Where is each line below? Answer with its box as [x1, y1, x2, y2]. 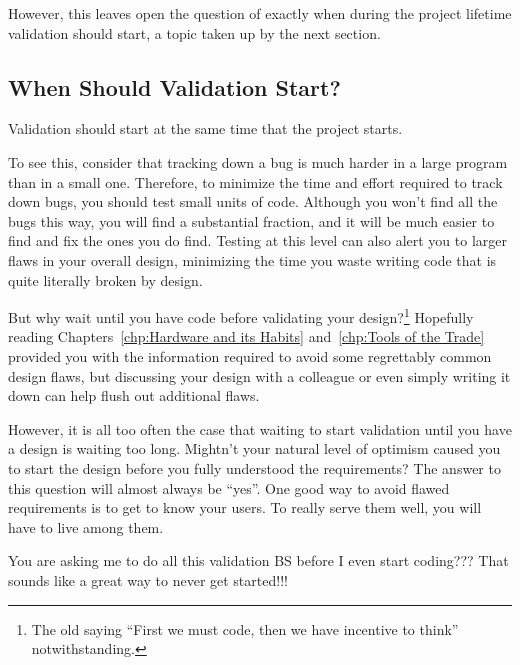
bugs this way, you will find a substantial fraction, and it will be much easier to [8, 210, 495, 231]
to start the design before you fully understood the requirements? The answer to [8, 457, 501, 478]
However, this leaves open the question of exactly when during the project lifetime [8, 3, 512, 23]
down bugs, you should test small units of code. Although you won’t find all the [8, 191, 498, 212]
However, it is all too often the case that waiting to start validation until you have [8, 418, 512, 439]
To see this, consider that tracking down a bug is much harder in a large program [8, 151, 508, 172]
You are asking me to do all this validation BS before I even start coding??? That [8, 550, 509, 571]
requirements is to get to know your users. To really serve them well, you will [8, 497, 482, 518]
